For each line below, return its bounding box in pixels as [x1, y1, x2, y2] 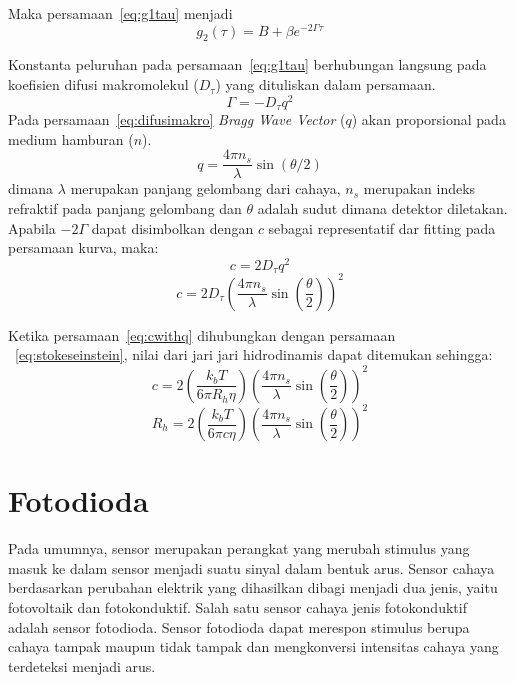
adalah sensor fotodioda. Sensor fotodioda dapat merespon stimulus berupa [8, 616, 470, 637]
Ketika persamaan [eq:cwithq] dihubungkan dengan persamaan [8, 324, 396, 345]
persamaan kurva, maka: [8, 237, 159, 258]
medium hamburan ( [8, 128, 134, 149]
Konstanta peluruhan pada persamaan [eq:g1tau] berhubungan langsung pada [8, 54, 487, 75]
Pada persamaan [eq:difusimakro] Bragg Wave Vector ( [8, 109, 346, 130]
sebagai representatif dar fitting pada [268, 217, 496, 238]
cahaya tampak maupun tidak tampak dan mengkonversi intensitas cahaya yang [8, 636, 499, 657]
